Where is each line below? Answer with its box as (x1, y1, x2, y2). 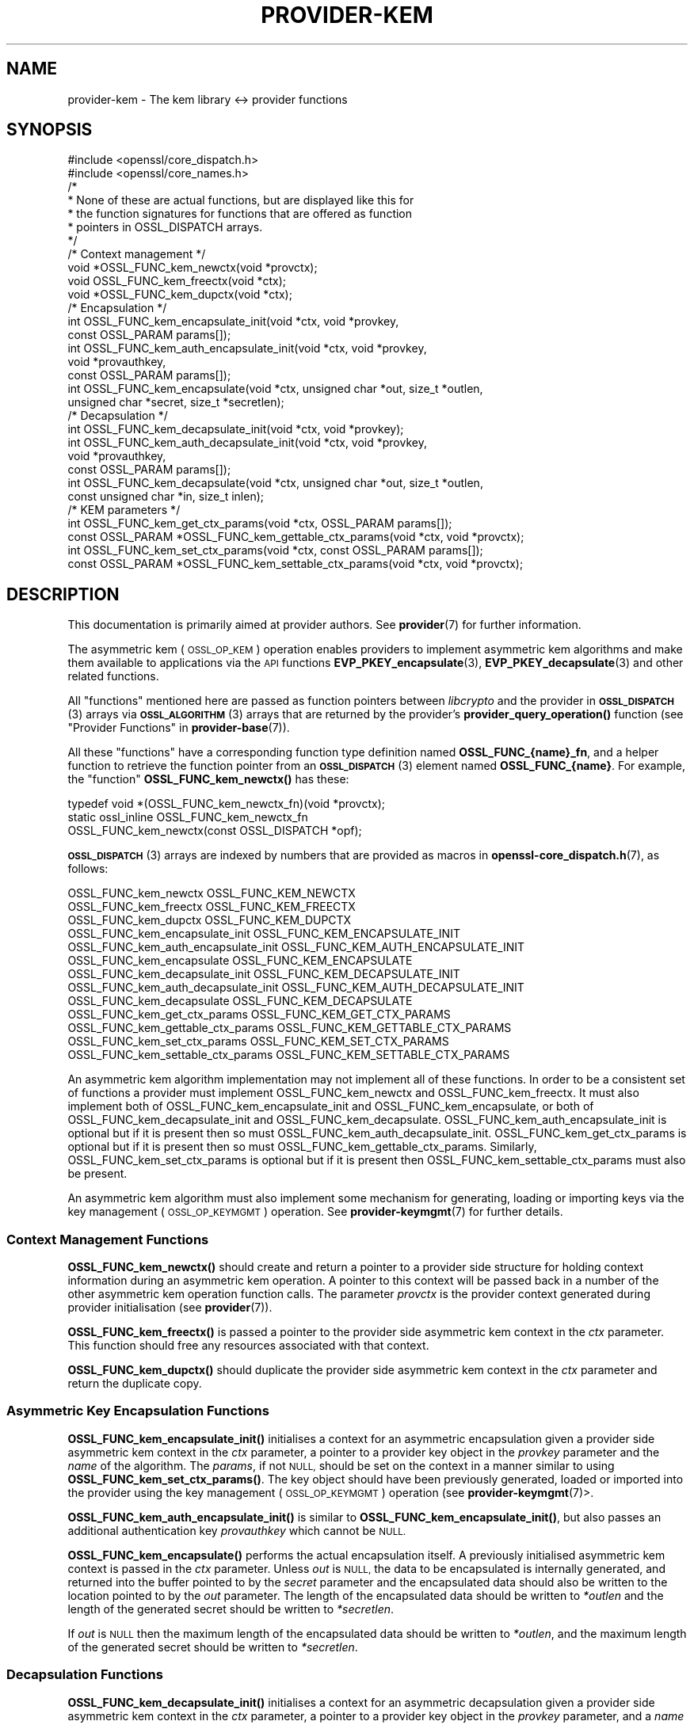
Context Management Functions (6, 1231, 209, 1247)
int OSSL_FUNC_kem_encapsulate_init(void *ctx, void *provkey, (67, 314, 399, 329)
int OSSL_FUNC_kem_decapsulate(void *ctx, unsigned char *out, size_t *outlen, (67, 476, 483, 490)
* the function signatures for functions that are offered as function (67, 207, 413, 221)
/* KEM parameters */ (67, 503, 181, 517)
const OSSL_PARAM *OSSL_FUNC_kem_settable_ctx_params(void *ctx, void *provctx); (67, 557, 524, 571)
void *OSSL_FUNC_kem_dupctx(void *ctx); (67, 287, 292, 302)
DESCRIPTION (6, 584, 120, 604)
